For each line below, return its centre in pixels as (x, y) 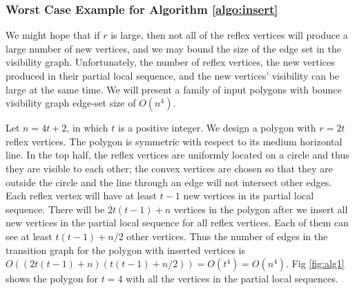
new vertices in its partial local (249, 196)
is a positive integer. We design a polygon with (217, 128)
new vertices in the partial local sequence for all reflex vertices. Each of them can (177, 223)
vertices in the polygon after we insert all (261, 209)
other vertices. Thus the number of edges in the (227, 236)
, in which (87, 128)
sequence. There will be (55, 209)
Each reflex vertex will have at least (81, 196)
